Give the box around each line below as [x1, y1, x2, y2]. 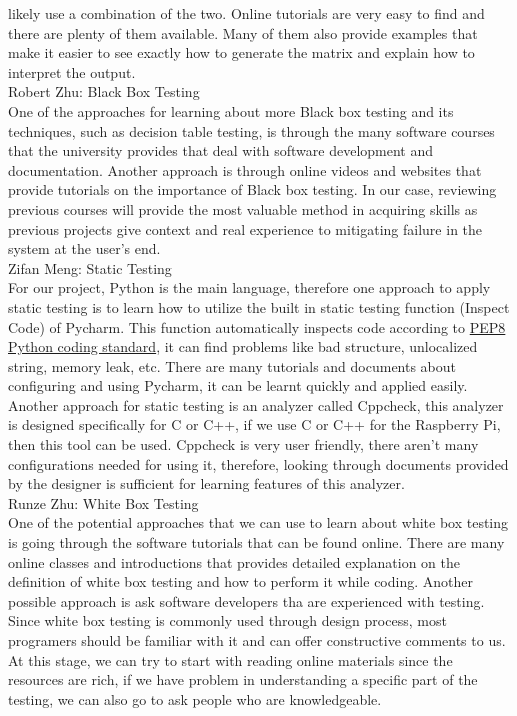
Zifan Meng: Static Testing [8, 257, 172, 278]
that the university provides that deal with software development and [8, 140, 434, 161]
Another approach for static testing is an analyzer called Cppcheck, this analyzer [8, 394, 504, 415]
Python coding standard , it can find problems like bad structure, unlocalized [8, 336, 478, 357]
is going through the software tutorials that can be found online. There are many [8, 532, 505, 553]
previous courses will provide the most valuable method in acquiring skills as [8, 198, 478, 219]
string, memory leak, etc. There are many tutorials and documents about [8, 355, 457, 376]
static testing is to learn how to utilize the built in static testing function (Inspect [8, 296, 510, 317]
